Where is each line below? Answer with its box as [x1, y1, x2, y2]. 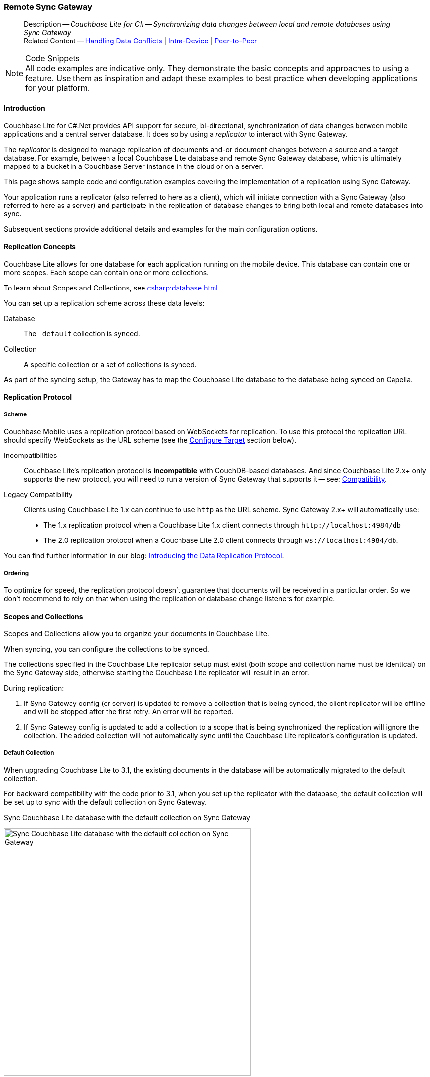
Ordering [4, 569, 29, 577]
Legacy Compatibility [4, 490, 72, 499]
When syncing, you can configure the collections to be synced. [4, 645, 209, 654]
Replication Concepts [4, 242, 76, 251]
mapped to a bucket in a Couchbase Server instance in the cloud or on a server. [4, 162, 263, 170]
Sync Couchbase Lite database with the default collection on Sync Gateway [4, 813, 250, 822]
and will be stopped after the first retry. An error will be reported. [24, 707, 234, 716]
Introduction [4, 103, 45, 112]
